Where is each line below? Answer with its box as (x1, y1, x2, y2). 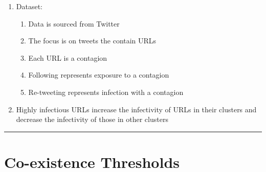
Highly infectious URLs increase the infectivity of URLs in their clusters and (16, 104, 257, 114)
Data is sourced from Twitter (28, 18, 120, 29)
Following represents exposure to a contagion (28, 69, 169, 80)
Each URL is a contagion (28, 52, 107, 63)
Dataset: (16, 1, 43, 11)
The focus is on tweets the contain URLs (28, 35, 157, 46)
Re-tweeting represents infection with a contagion (28, 86, 184, 97)
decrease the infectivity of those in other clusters (16, 114, 168, 125)
